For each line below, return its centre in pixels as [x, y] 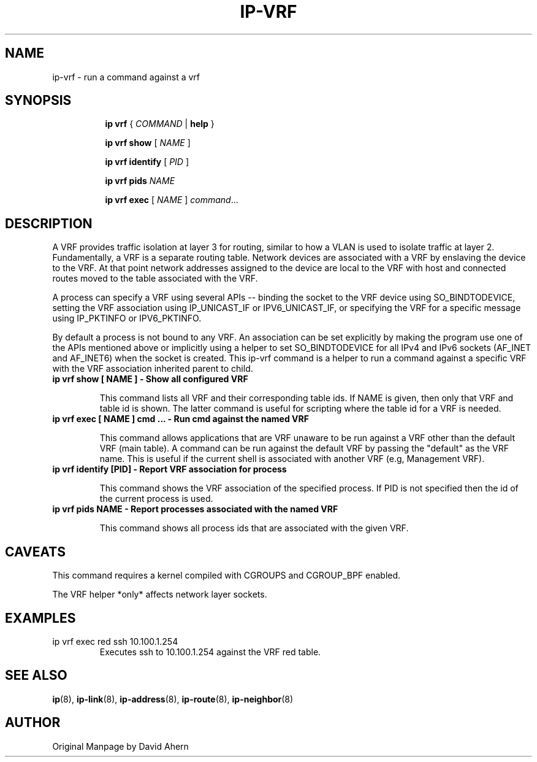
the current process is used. [156, 499]
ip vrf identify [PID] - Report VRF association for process [169, 469]
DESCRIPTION [49, 223]
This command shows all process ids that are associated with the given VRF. [254, 528]
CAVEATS [35, 552]
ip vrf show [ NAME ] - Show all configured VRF [150, 379]
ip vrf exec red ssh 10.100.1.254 [115, 641]
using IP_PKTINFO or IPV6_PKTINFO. [127, 318]
